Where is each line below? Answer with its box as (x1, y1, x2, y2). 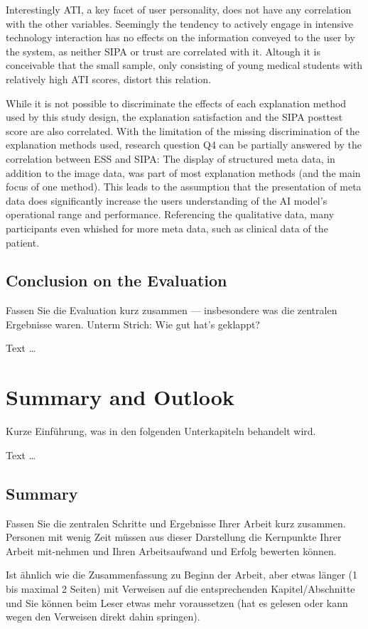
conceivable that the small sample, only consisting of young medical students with (6, 58, 363, 72)
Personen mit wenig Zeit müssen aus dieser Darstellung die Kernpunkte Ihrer (6, 529, 342, 544)
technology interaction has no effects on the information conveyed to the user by (6, 30, 355, 45)
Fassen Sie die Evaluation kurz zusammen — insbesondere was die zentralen (6, 303, 337, 318)
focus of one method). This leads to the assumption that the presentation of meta (6, 179, 362, 194)
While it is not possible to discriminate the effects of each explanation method (6, 95, 347, 110)
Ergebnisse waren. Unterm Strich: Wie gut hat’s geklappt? (6, 316, 260, 331)
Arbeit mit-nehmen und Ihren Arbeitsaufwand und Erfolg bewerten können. (6, 543, 337, 558)
